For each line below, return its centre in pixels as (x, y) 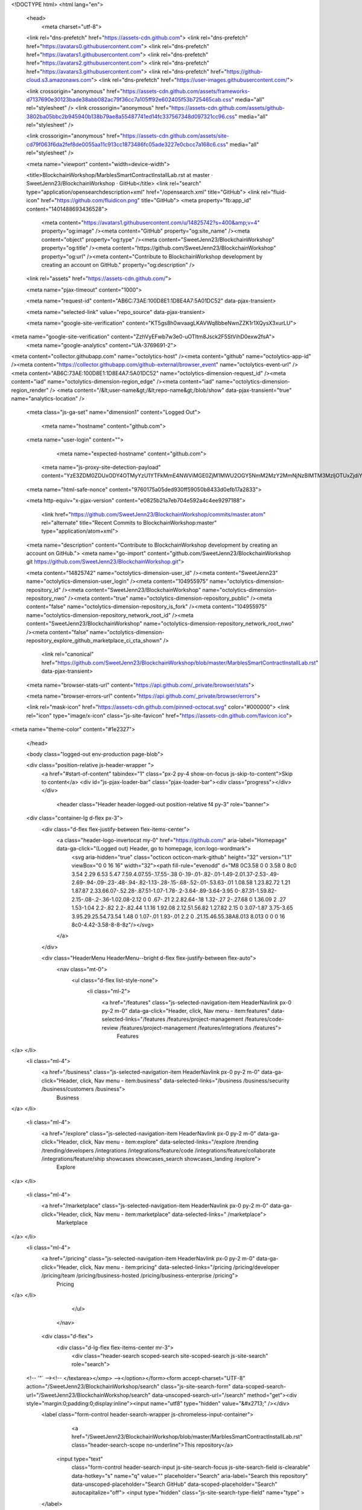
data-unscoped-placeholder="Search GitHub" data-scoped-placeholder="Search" (174, 1484)
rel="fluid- (274, 192)
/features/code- (265, 1019)
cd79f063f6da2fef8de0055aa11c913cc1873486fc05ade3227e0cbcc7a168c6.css (126, 144)
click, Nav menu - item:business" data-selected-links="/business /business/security (184, 1081)
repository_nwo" (47, 599)
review (110, 1027)
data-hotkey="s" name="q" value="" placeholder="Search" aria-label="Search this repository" (190, 1476)
